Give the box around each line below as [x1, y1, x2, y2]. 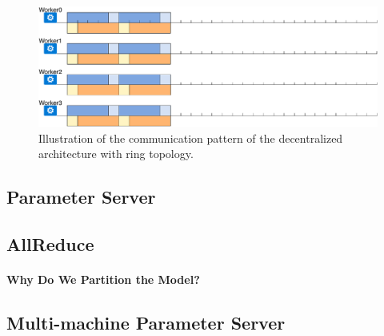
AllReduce [6, 232, 94, 257]
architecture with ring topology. [38, 145, 194, 162]
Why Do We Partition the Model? [6, 271, 200, 288]
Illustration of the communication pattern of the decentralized [38, 129, 343, 146]
